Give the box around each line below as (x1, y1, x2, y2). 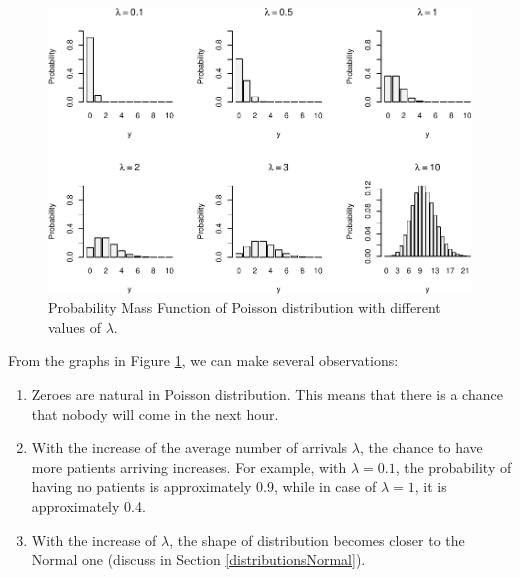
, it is (414, 476, 447, 497)
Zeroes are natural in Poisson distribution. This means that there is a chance (31, 383, 503, 404)
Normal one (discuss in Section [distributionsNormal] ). (31, 549, 366, 570)
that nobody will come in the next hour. (31, 403, 279, 424)
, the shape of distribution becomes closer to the (169, 529, 465, 550)
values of (48, 316, 101, 337)
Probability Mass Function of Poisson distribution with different (48, 297, 441, 318)
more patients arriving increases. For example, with (31, 456, 347, 477)
